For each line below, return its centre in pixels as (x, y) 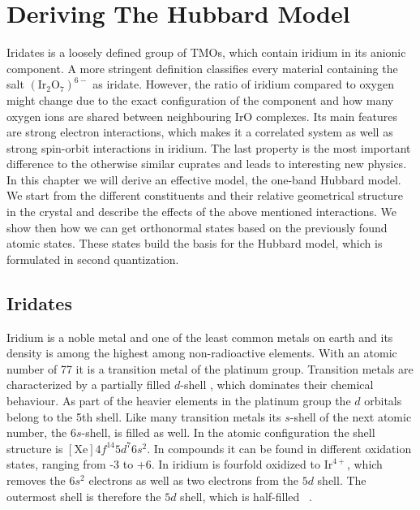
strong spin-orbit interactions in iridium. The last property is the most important (209, 147)
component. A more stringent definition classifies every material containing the (202, 68)
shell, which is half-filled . (246, 496)
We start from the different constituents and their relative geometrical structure (205, 195)
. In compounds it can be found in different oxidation (279, 448)
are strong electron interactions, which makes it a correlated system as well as (200, 132)
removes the (36, 480)
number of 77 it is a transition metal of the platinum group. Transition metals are (210, 368)
